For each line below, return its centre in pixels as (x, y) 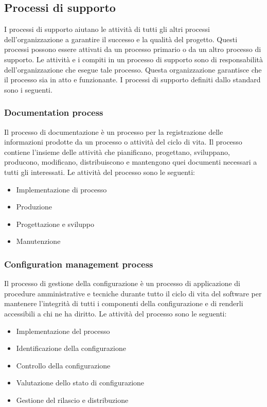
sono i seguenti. (28, 89)
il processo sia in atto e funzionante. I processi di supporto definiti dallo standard (132, 79)
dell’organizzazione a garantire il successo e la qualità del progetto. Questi (121, 39)
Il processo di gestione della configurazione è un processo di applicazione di (122, 283)
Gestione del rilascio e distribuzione (72, 400)
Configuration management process (79, 264)
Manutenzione (38, 241)
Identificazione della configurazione (71, 348)
